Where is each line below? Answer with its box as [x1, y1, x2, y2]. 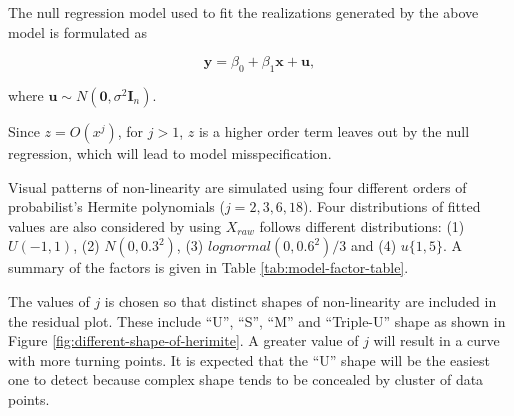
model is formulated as [8, 21, 148, 42]
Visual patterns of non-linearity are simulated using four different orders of [8, 176, 467, 197]
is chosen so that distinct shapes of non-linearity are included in [104, 290, 497, 311]
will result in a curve [373, 330, 500, 351]
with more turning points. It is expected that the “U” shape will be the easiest [8, 349, 490, 370]
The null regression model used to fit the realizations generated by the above [8, 2, 479, 22]
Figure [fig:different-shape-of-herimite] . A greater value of [8, 330, 359, 351]
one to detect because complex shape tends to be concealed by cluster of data [8, 369, 484, 390]
